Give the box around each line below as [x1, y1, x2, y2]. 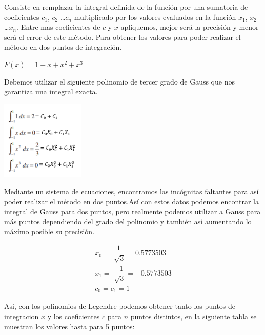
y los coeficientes [47, 311, 100, 322]
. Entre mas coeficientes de [16, 22, 100, 32]
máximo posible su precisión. [4, 226, 95, 237]
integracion [4, 311, 39, 322]
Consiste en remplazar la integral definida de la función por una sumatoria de [4, 2, 248, 12]
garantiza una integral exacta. [4, 86, 98, 97]
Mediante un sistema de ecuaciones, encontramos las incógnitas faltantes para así [4, 186, 259, 197]
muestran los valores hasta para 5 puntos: [4, 321, 135, 331]
